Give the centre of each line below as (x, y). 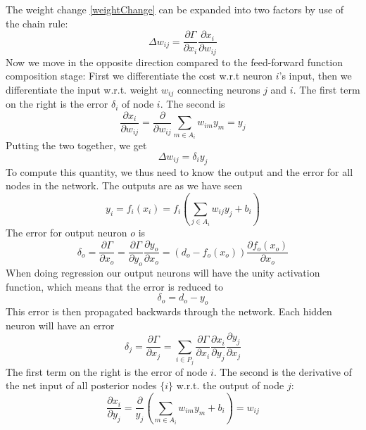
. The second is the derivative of (283, 371)
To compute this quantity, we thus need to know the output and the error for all (179, 171)
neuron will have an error (60, 325)
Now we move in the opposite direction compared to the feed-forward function (174, 62)
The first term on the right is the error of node (107, 371)
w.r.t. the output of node (230, 385)
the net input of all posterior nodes (81, 385)
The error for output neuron (67, 232)
